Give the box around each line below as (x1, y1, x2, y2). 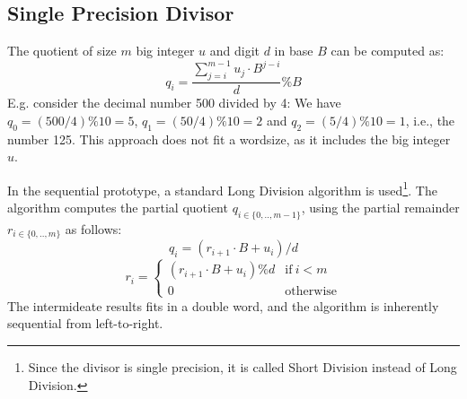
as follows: (65, 219, 122, 238)
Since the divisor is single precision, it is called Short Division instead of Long (28, 357, 457, 376)
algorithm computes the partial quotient (7, 197, 228, 216)
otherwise (285, 284, 338, 298)
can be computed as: (330, 41, 445, 60)
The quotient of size (7, 41, 117, 60)
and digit (209, 41, 260, 60)
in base (274, 41, 313, 60)
